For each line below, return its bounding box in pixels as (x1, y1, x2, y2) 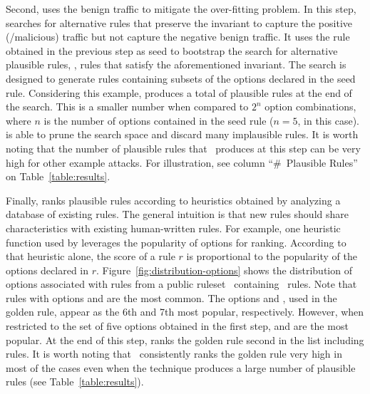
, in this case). (297, 113, 360, 128)
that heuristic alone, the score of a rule (6, 249, 175, 264)
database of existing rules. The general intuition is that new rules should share (6, 207, 349, 222)
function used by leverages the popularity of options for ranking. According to (6, 234, 346, 249)
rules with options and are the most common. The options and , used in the (6, 290, 337, 305)
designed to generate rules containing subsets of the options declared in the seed (6, 71, 356, 85)
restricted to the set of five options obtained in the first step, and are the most (6, 318, 349, 333)
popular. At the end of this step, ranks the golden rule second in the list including (6, 332, 364, 347)
